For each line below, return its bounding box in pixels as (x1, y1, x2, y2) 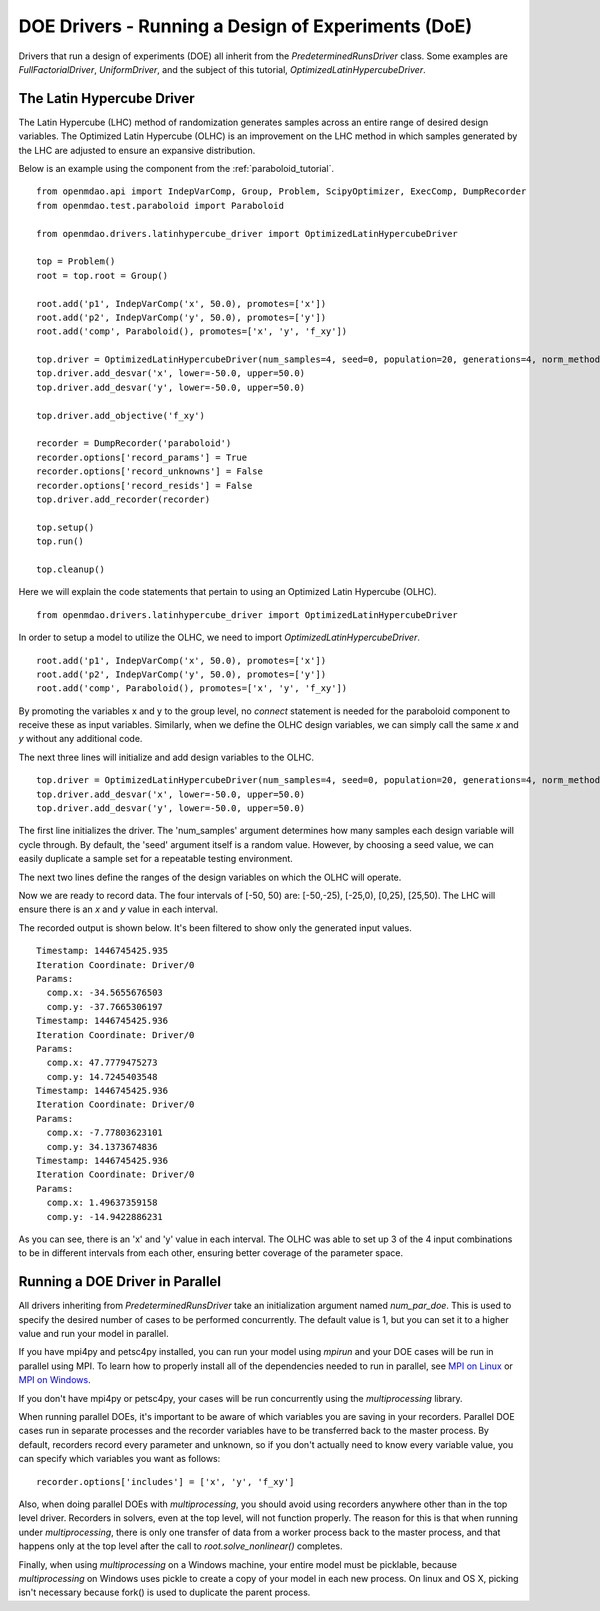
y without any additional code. (18, 733, 143, 745)
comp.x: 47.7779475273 (46, 1057, 158, 1069)
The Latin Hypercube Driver (18, 90, 195, 107)
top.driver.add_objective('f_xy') (36, 410, 205, 421)
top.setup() (36, 521, 95, 533)
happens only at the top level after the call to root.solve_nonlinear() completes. (18, 1540, 343, 1552)
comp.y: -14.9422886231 (46, 1211, 164, 1222)
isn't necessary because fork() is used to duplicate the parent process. (18, 1586, 311, 1599)
